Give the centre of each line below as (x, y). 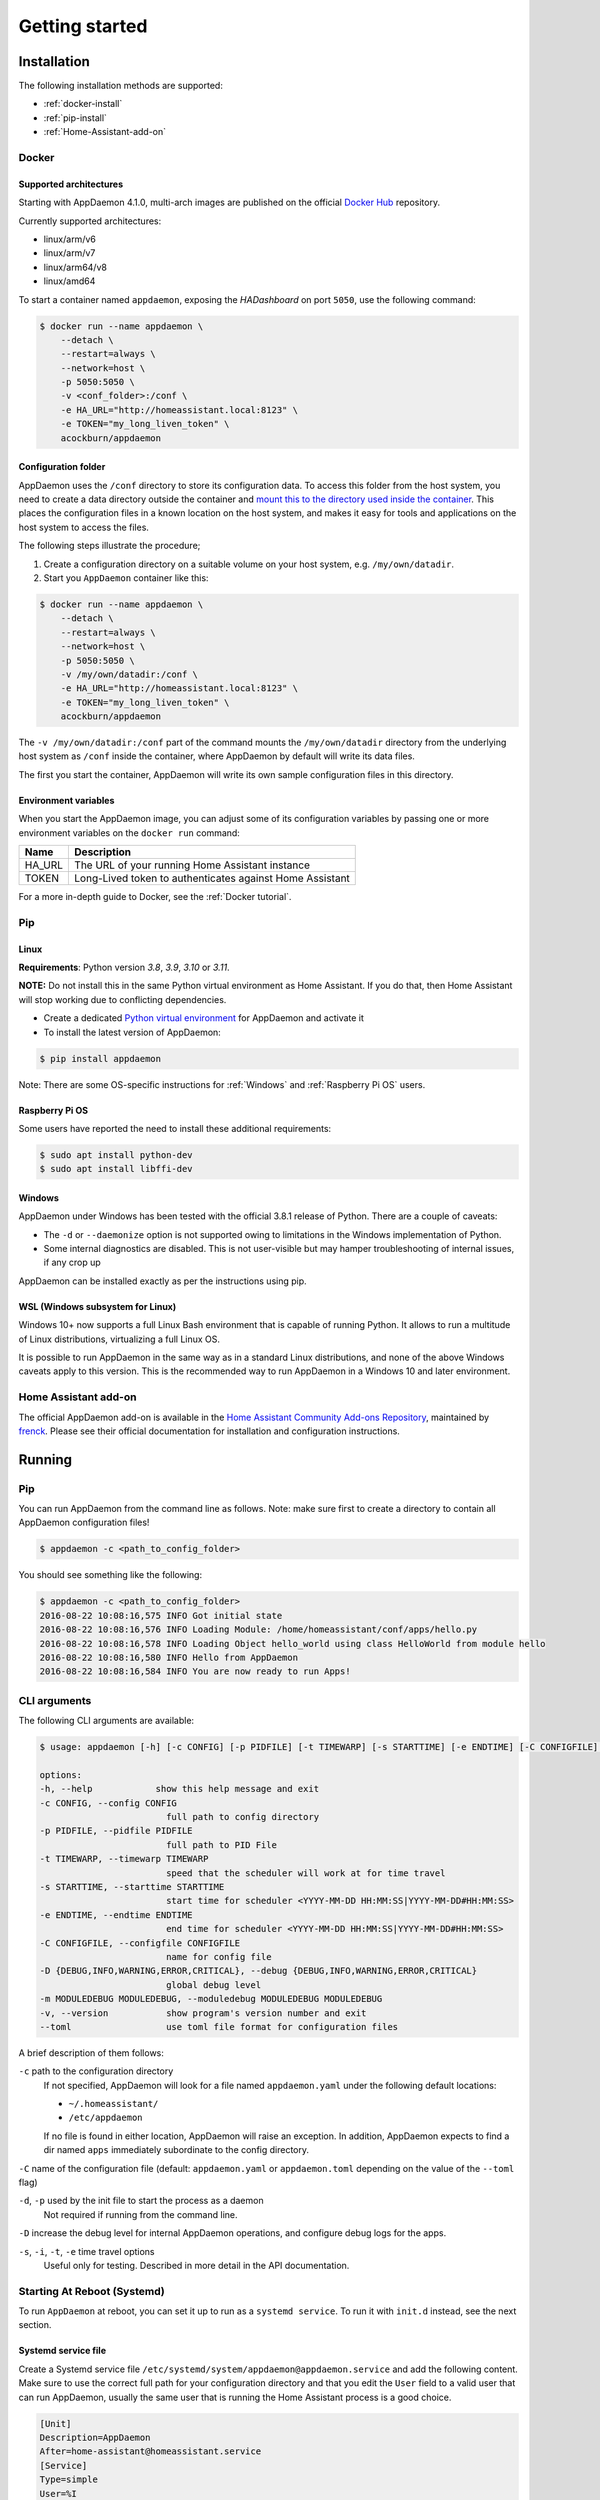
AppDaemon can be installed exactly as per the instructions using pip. (162, 1281)
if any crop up (72, 1262)
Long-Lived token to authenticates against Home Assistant (212, 878)
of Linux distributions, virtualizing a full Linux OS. (119, 1339)
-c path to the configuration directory (96, 2071)
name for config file (218, 1956)
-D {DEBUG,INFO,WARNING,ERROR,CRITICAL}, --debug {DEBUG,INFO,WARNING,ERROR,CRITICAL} (258, 1971)
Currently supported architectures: (90, 221)
